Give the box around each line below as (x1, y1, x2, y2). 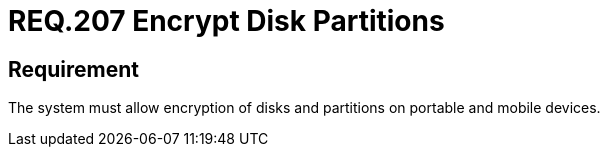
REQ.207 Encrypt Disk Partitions (8, 4, 445, 38)
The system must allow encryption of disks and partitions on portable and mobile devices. (8, 99, 601, 117)
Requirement (8, 56, 140, 82)
